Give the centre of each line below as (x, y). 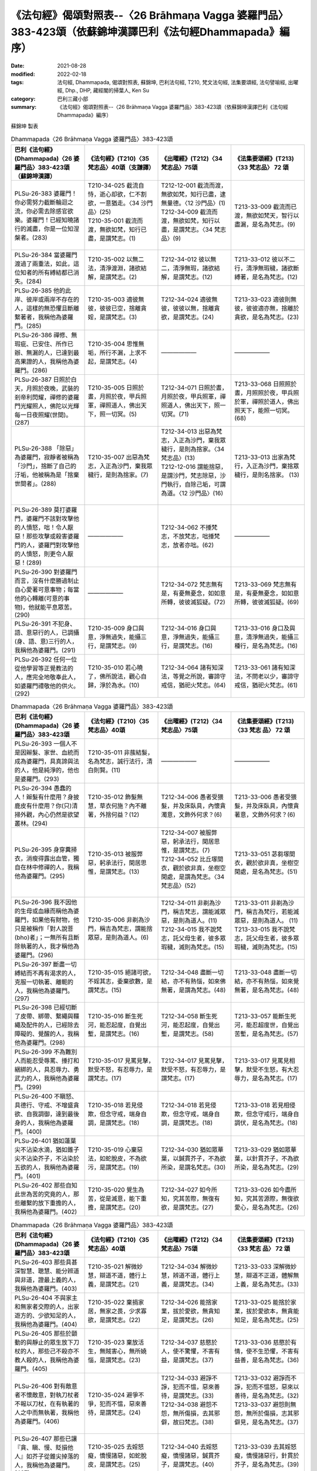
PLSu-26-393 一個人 (43, 744)
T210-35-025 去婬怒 (116, 1447)
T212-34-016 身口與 (189, 628)
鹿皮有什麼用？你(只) (43, 806)
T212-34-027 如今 (186, 1190)
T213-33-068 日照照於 (265, 384)
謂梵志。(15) (105, 990)
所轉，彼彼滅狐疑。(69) (267, 602)
